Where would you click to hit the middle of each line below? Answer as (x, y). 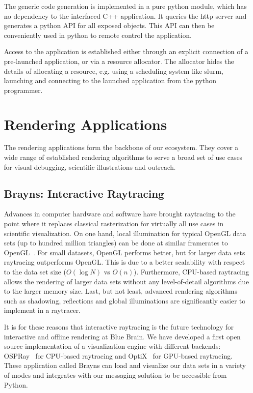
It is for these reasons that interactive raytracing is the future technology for (119, 326)
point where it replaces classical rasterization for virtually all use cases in (114, 224)
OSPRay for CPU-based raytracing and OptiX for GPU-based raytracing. (118, 355)
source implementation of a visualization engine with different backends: (112, 346)
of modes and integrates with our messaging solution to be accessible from (115, 375)
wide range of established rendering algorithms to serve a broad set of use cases (123, 157)
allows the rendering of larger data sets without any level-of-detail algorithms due (126, 281)
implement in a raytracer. (42, 310)
